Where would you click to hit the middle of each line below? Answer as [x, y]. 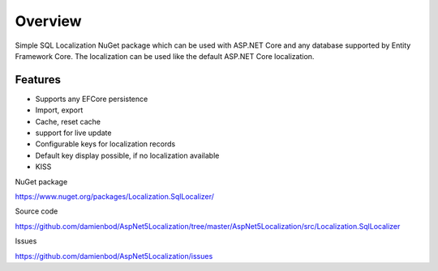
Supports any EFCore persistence [92, 99]
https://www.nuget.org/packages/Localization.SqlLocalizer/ [115, 196]
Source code [36, 211]
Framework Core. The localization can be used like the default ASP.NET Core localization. [165, 56]
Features [38, 80]
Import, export [59, 110]
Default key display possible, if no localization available [127, 155]
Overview [48, 21]
